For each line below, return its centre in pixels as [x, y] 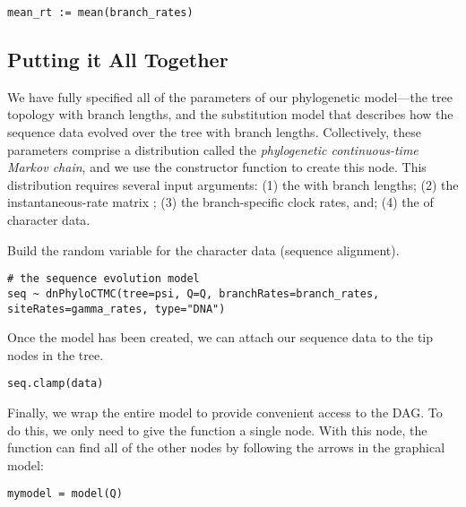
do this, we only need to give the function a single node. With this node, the [217, 430]
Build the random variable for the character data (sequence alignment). [203, 249]
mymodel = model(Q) [65, 494]
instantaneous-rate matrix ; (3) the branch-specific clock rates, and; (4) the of [220, 202]
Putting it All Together [118, 60]
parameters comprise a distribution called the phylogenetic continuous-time [213, 149]
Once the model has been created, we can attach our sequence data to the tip [220, 337]
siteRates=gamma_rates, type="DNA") [116, 309]
